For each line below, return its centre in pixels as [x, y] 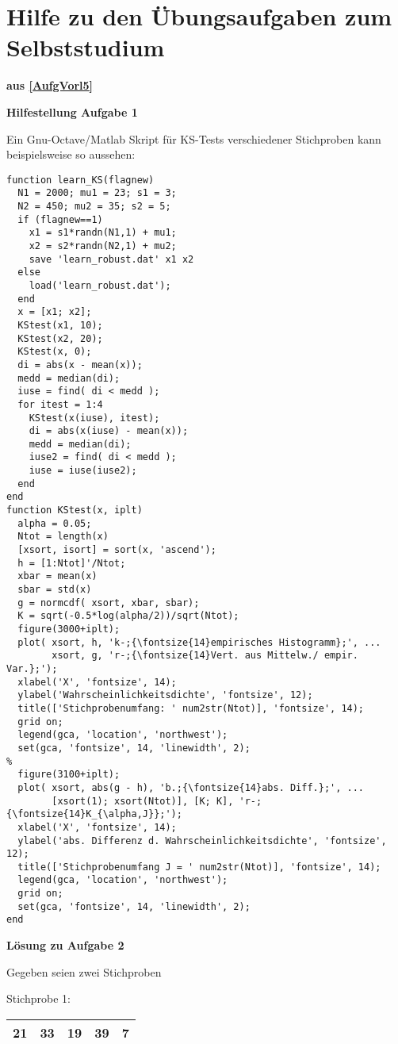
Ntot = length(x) [63, 537]
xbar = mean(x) [57, 576]
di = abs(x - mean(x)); [80, 365]
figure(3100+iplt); [69, 775]
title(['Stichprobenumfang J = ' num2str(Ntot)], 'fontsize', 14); [199, 867]
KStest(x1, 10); [60, 325]
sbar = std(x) [55, 590]
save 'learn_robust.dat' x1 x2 [111, 259]
